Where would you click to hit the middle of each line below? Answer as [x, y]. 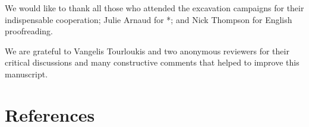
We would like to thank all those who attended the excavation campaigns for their [154, 8]
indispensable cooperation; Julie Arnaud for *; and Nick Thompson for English [149, 19]
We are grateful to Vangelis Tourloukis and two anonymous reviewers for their [147, 51]
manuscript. [26, 74]
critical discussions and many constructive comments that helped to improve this [152, 62]
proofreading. [29, 31]
